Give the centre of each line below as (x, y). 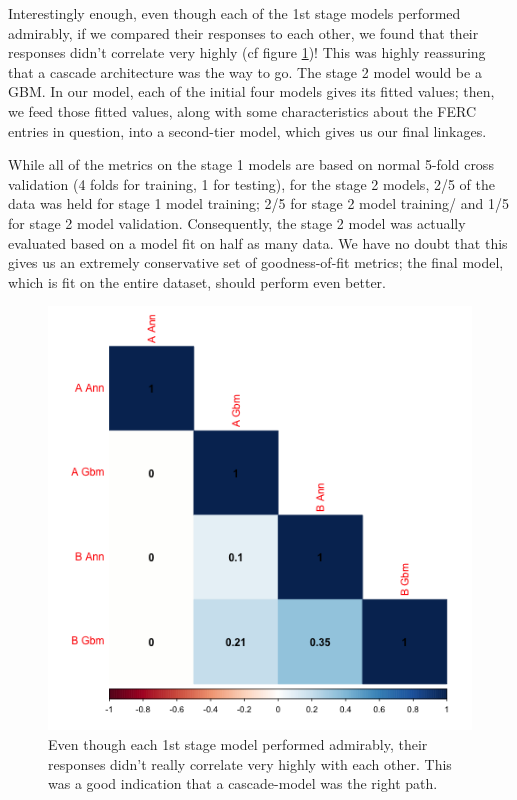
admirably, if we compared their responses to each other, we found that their (243, 32)
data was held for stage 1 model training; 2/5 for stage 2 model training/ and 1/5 (258, 203)
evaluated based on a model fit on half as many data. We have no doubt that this (258, 242)
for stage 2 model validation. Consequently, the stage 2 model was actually (237, 222)
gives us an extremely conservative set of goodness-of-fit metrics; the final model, (256, 262)
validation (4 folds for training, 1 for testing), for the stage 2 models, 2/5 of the (251, 183)
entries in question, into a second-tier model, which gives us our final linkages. (247, 130)
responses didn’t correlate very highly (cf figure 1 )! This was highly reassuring (247, 52)
